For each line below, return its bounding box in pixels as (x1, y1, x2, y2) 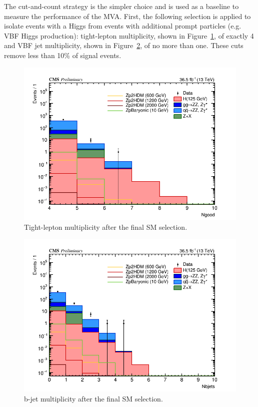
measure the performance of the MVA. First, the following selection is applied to (4, 11, 251, 21)
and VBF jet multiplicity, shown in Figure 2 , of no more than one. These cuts (4, 40, 243, 51)
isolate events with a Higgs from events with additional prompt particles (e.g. (4, 21, 241, 31)
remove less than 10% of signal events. (4, 50, 121, 60)
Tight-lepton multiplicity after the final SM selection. (24, 221, 187, 232)
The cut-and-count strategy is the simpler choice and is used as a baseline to (4, 1, 239, 11)
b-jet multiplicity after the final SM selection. (24, 393, 163, 403)
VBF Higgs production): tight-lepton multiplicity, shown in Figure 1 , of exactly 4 (4, 30, 254, 41)
